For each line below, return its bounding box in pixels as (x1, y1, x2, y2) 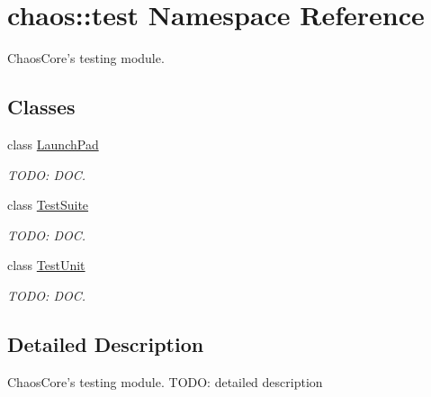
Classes (7, 93, 76, 121)
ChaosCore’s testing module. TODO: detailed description (7, 372, 323, 391)
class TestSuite (7, 195, 89, 214)
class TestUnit (7, 256, 85, 275)
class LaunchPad (7, 134, 99, 153)
